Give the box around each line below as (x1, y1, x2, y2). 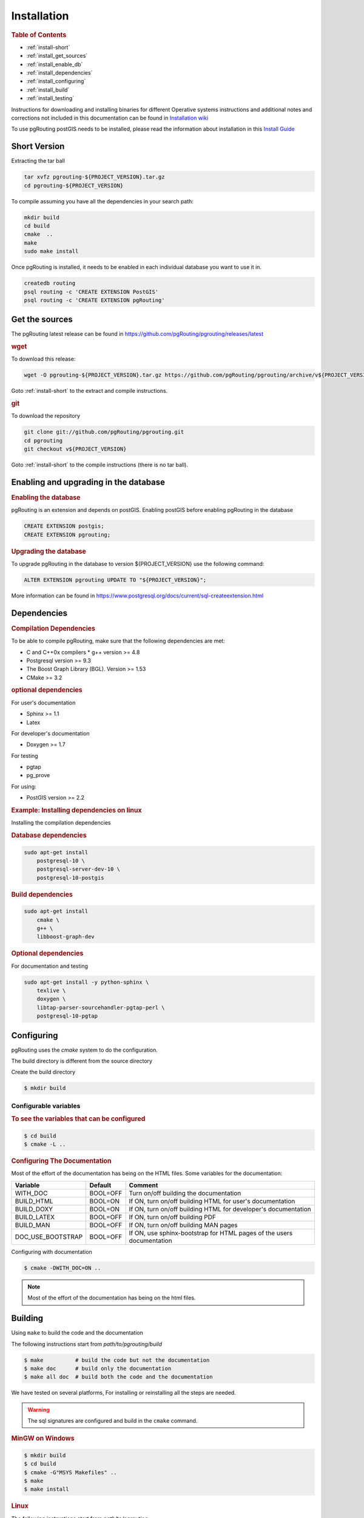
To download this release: (11, 355, 76, 362)
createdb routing (24, 280, 76, 287)
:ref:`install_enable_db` (26, 61, 83, 68)
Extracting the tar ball (11, 157, 65, 165)
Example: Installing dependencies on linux (11, 806, 142, 815)
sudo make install (24, 248, 79, 255)
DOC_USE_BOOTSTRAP (15, 1233, 83, 1241)
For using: (11, 783, 36, 790)
